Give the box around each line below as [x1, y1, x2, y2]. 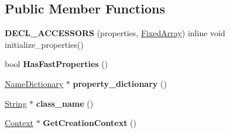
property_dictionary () [73, 77, 167, 89]
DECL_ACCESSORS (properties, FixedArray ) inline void [5, 27, 225, 39]
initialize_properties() [5, 38, 84, 50]
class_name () [36, 97, 94, 109]
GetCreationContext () [43, 117, 136, 129]
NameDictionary [5, 77, 64, 89]
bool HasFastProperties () [5, 58, 108, 70]
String [5, 97, 27, 109]
